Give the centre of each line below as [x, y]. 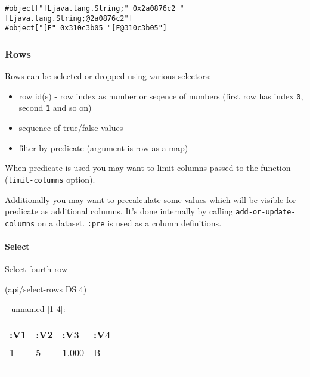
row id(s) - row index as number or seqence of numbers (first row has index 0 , [161, 96]
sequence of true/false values [71, 128]
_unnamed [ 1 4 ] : [35, 309]
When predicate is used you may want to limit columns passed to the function [148, 168]
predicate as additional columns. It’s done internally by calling [119, 211]
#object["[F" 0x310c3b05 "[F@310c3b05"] [86, 28]
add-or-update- [266, 212]
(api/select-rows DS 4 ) [46, 289]
